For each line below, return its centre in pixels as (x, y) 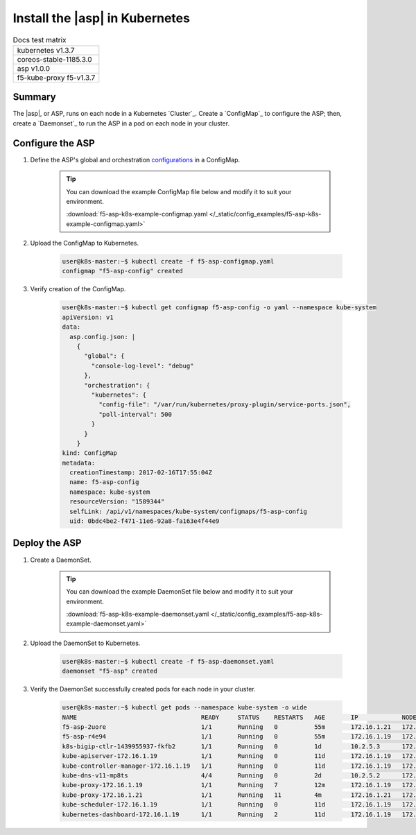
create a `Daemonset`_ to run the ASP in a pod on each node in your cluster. (121, 123)
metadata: (79, 463)
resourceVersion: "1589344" (117, 502)
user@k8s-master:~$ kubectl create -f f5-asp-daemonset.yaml (168, 661)
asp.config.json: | (103, 337)
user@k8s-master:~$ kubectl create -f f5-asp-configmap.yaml (168, 261)
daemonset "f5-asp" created (110, 671)
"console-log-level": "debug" (142, 365)
